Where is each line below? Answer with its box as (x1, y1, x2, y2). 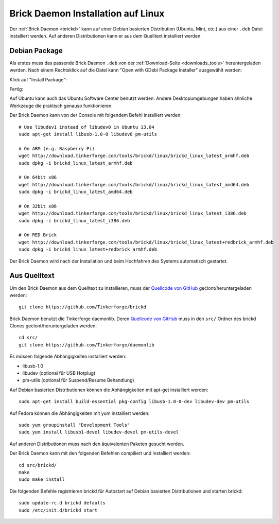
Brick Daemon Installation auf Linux (9, 8, 165, 19)
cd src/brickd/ (19, 462, 57, 468)
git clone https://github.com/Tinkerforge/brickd (19, 304, 147, 310)
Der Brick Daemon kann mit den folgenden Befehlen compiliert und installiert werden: (9, 450, 190, 457)
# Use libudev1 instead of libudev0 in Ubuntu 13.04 (19, 124, 154, 130)
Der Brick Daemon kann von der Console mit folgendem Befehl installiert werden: (9, 112, 182, 118)
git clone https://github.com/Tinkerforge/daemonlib (19, 342, 154, 347)
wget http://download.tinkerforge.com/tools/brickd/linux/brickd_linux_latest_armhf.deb (19, 153, 250, 159)
